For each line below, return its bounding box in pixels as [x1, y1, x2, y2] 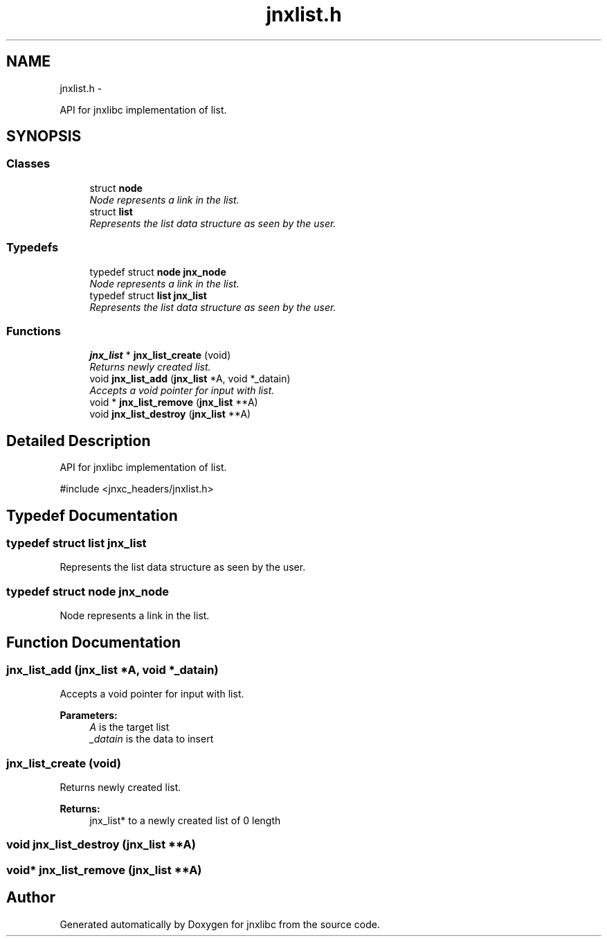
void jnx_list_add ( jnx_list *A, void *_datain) [89, 373, 291, 385]
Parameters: [60, 709, 118, 722]
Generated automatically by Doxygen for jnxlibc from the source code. [60, 918, 380, 930]
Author [6, 889, 55, 907]
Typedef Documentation [6, 506, 178, 524]
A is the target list [89, 721, 170, 734]
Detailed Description [6, 432, 151, 450]
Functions [6, 323, 61, 338]
